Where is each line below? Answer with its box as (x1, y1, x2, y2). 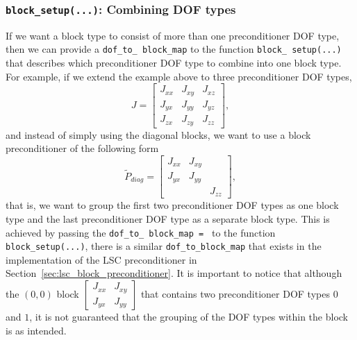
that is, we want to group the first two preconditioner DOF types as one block (6, 198, 339, 212)
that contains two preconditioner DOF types (140, 287, 330, 301)
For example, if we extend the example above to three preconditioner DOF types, (6, 69, 352, 83)
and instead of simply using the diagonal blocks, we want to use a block (6, 127, 311, 142)
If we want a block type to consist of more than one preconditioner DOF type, (6, 28, 340, 42)
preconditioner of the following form (6, 141, 159, 155)
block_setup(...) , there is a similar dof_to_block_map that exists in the (6, 239, 322, 253)
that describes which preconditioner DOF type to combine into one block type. (6, 56, 342, 70)
